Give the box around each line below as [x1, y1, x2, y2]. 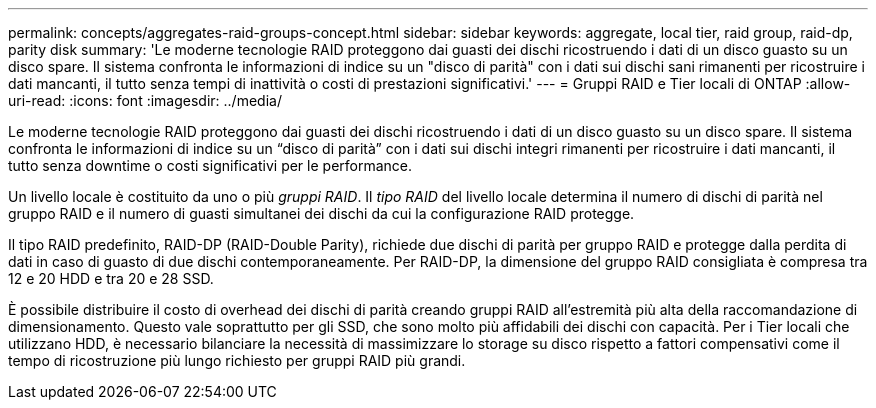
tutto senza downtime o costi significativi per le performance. [8, 157, 413, 174]
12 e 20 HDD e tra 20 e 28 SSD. [8, 270, 214, 287]
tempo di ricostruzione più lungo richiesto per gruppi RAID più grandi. [8, 352, 466, 369]
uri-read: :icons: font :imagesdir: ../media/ [8, 92, 282, 109]
